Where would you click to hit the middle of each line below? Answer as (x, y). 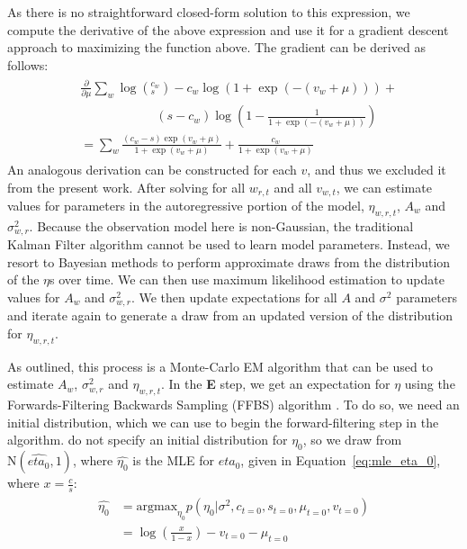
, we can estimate (384, 187)
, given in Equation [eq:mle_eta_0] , (341, 460)
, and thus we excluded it (377, 169)
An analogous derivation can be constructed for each (152, 169)
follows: (28, 64)
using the (430, 384)
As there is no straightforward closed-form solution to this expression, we (209, 12)
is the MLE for (173, 460)
